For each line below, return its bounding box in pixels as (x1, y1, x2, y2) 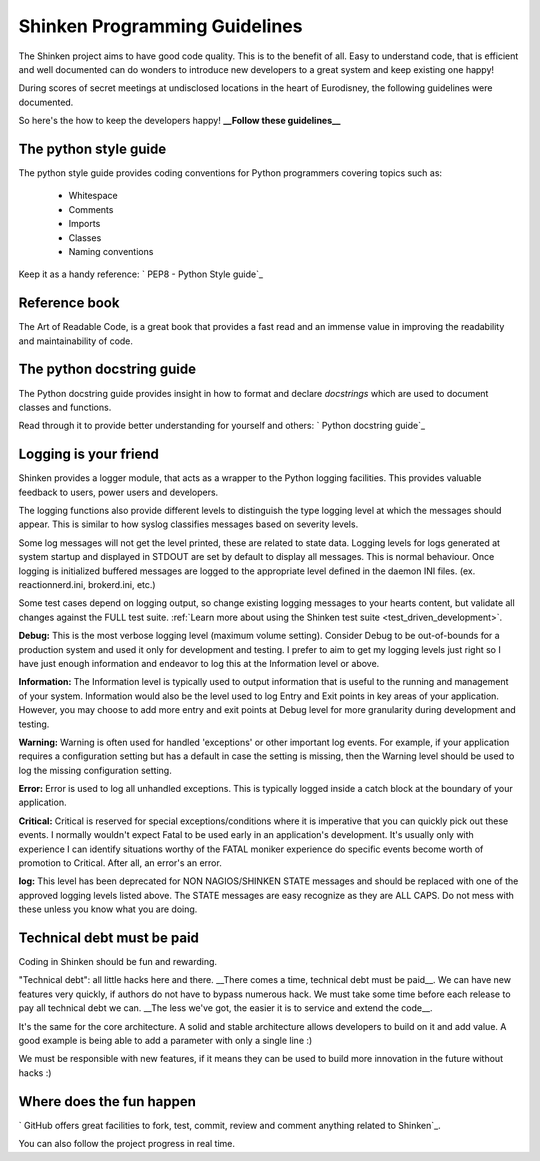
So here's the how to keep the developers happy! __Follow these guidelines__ (18, 115, 341, 127)
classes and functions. (18, 401, 112, 413)
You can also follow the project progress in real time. (18, 1138, 235, 1150)
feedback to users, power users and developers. (18, 486, 219, 498)
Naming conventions (68, 245, 154, 257)
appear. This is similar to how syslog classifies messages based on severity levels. (18, 518, 359, 530)
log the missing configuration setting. (18, 764, 172, 776)
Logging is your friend (18, 446, 159, 463)
